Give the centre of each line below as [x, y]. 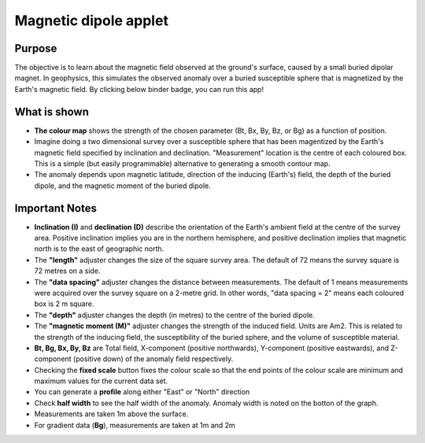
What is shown [52, 111]
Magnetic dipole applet [92, 20]
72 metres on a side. [67, 271]
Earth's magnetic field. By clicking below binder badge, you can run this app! [139, 89]
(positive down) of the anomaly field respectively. [153, 359]
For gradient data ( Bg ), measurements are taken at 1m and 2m [135, 425]
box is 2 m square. [64, 304]
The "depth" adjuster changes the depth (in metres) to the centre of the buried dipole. [174, 315]
